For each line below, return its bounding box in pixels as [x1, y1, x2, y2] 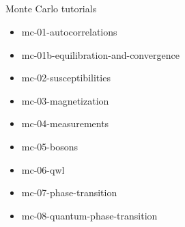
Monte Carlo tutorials [5, 1, 97, 16]
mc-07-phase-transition [21, 185, 117, 200]
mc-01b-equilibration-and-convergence [21, 47, 180, 62]
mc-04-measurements [21, 116, 109, 131]
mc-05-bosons [21, 139, 78, 153]
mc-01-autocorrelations [21, 24, 117, 38]
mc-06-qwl [21, 162, 65, 176]
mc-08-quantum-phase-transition [21, 208, 158, 222]
